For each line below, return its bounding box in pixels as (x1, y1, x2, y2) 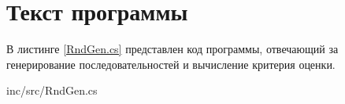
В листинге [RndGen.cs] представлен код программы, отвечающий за (6, 41, 339, 57)
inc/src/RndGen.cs (6, 82, 98, 99)
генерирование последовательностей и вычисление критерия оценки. (6, 56, 336, 72)
